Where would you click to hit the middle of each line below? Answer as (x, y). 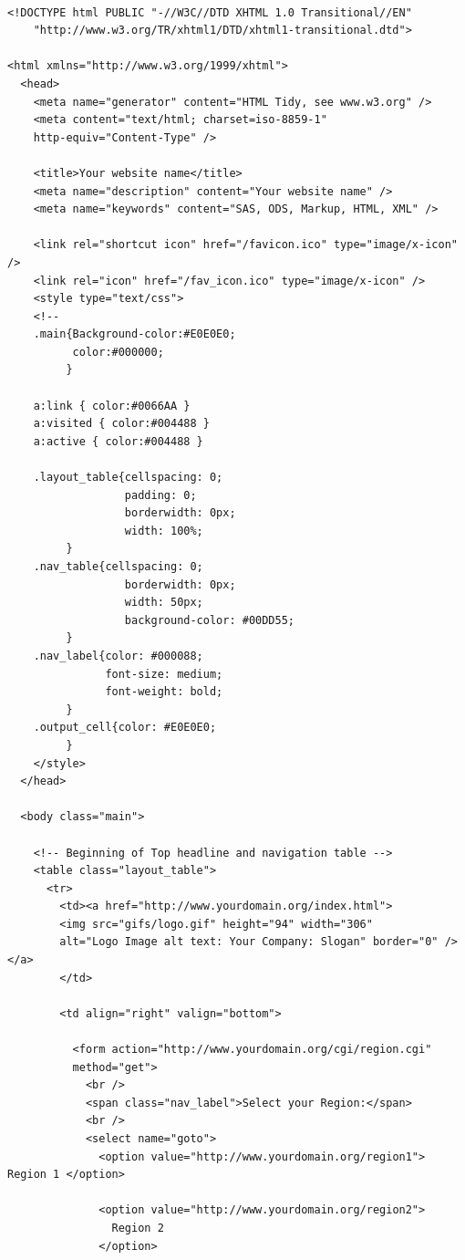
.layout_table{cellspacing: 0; (128, 478)
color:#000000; (118, 352)
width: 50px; (164, 603)
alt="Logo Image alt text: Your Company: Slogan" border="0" (249, 942)
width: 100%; (164, 531)
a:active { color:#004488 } (118, 441)
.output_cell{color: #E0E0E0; (125, 728)
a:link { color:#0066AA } (112, 406)
